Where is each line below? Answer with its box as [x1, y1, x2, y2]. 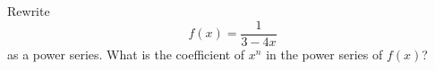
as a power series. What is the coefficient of [7, 44, 245, 63]
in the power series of [266, 44, 383, 63]
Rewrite [7, 2, 50, 19]
